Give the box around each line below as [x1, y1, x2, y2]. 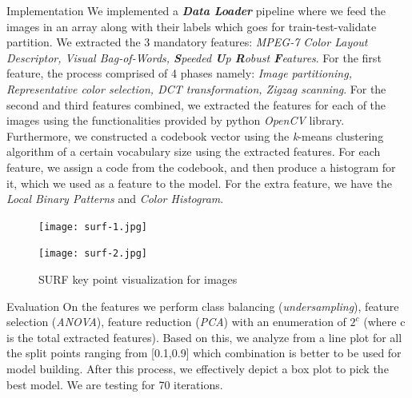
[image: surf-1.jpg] [38, 221, 148, 233]
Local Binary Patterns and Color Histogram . [6, 190, 224, 207]
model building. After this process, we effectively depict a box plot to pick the [6, 360, 389, 376]
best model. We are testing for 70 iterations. [6, 376, 223, 392]
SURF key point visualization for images [38, 271, 238, 288]
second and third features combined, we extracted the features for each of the [6, 96, 386, 113]
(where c [363, 313, 406, 330]
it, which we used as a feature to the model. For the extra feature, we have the [6, 174, 392, 191]
